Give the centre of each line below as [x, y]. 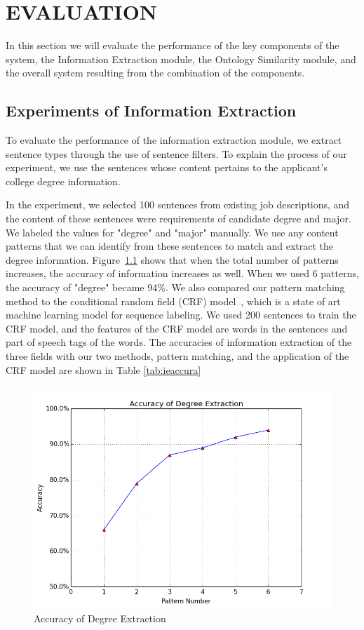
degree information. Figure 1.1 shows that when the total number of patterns [172, 259]
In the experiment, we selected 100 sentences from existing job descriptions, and [178, 205]
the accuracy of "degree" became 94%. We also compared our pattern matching [175, 287]
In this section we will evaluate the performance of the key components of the [173, 45]
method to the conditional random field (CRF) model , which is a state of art [173, 301]
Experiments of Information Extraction [151, 110]
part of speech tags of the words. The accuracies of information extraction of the [179, 342]
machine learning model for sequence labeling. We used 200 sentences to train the [181, 315]
